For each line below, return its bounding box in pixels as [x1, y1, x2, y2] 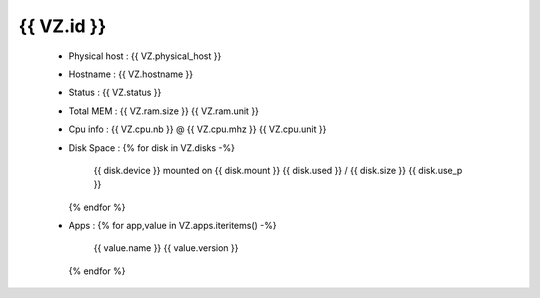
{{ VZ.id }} [18, 15, 107, 37]
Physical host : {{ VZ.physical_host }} [68, 50, 222, 62]
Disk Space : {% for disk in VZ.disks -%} [68, 141, 235, 154]
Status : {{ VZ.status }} [68, 86, 162, 99]
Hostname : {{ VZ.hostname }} [68, 68, 194, 80]
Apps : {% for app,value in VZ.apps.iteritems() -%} [68, 220, 277, 232]
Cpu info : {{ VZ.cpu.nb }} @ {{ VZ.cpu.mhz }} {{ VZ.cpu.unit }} [68, 123, 327, 135]
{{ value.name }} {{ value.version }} [93, 242, 239, 254]
